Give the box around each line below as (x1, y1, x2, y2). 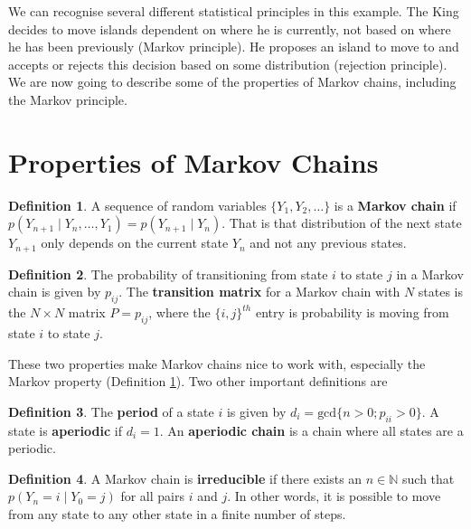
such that (402, 468, 455, 487)
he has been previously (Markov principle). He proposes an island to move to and (8, 37, 459, 56)
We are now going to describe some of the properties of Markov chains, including (8, 72, 457, 91)
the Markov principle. (8, 90, 127, 109)
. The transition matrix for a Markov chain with (118, 282, 400, 301)
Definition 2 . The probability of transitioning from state (8, 264, 328, 283)
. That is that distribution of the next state (221, 213, 462, 232)
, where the (148, 303, 211, 322)
